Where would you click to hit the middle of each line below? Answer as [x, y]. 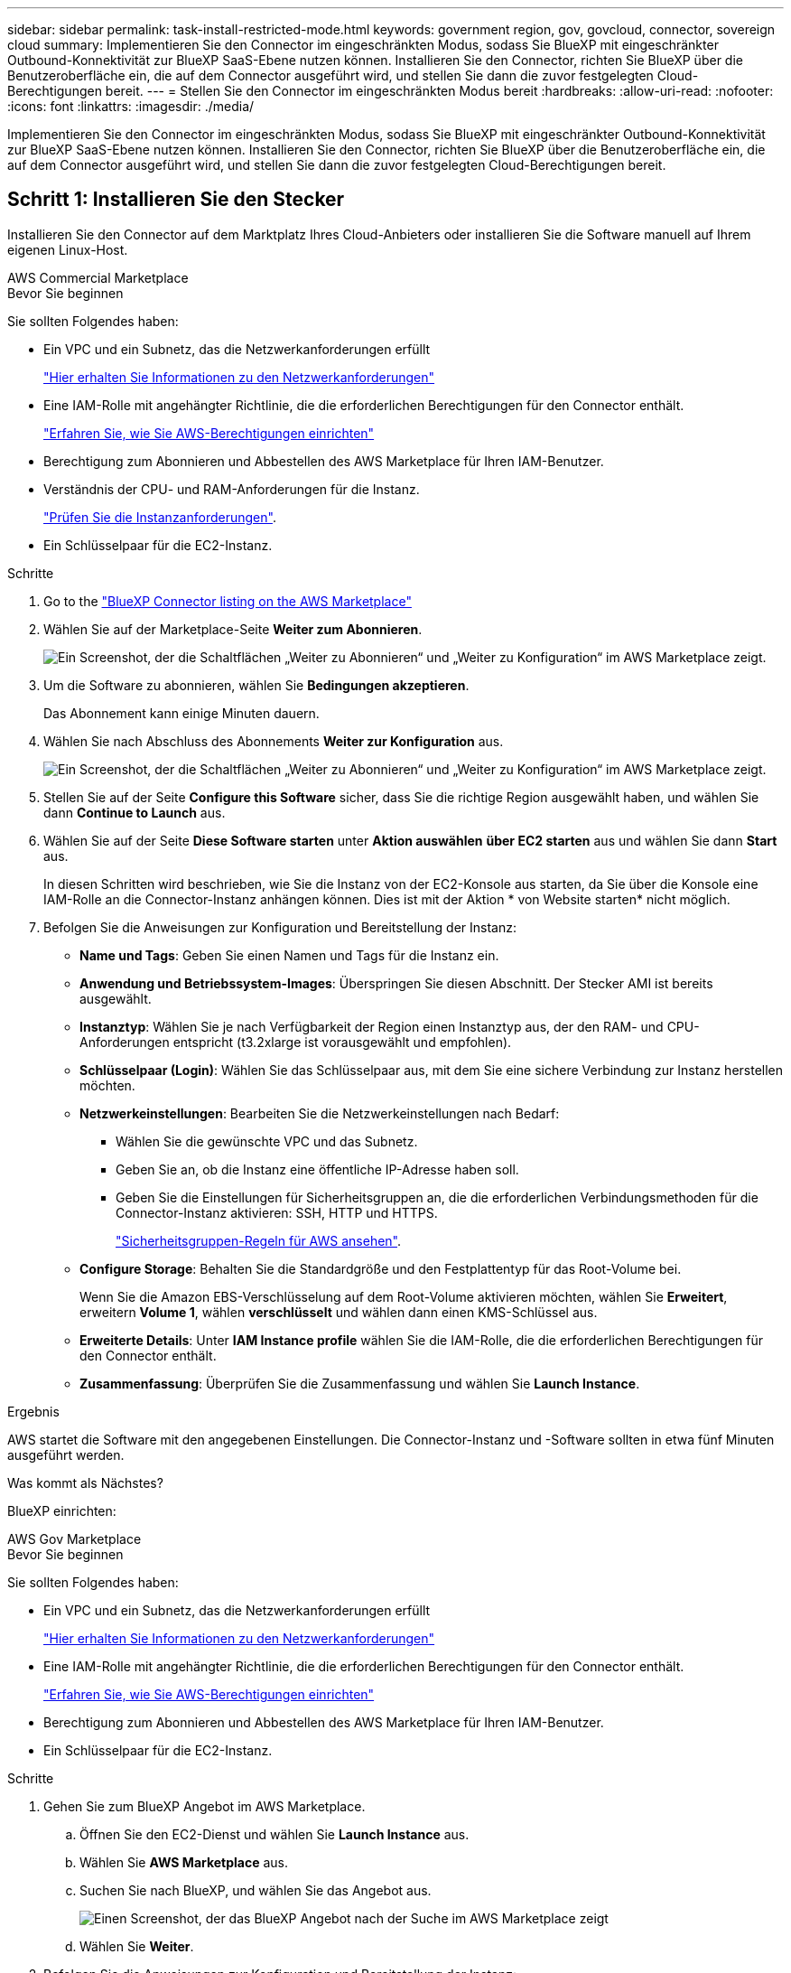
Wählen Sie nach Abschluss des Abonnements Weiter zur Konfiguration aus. [274, 741]
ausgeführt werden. [66, 1454]
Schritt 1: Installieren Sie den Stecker [176, 200]
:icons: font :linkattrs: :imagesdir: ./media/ [131, 106]
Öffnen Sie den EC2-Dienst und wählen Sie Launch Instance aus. [275, 1834]
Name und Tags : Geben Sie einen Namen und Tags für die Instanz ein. [289, 955]
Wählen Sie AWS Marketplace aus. [184, 1862]
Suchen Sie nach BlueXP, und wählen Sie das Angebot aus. [256, 1890]
